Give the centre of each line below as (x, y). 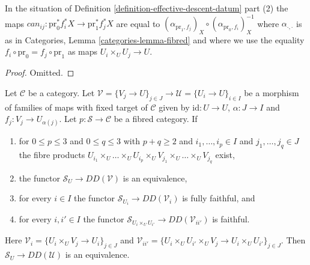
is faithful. (231, 219)
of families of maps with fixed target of (76, 107)
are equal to (138, 23)
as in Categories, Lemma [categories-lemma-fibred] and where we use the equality (155, 39)
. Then (293, 240)
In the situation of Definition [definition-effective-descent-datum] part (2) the (147, 8)
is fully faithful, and (219, 198)
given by (174, 107)
